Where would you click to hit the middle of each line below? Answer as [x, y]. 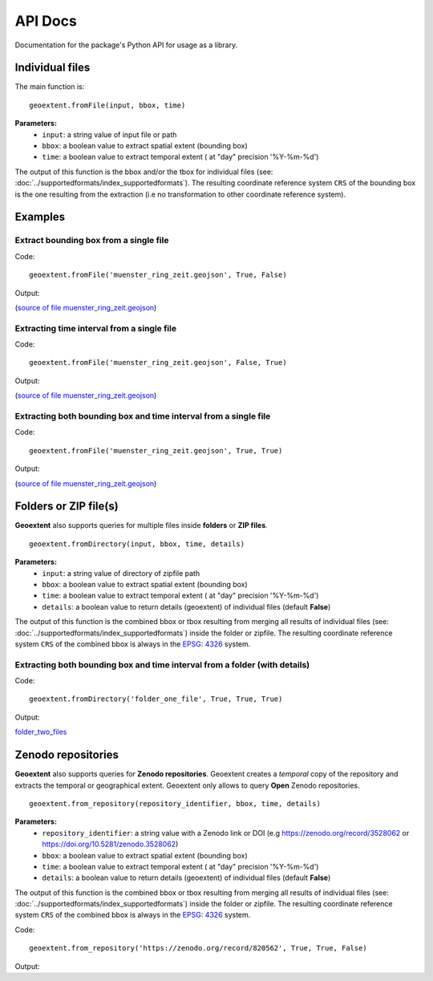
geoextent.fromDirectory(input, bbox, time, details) [137, 544]
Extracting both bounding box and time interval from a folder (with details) [162, 664]
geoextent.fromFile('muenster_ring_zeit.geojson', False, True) [158, 363]
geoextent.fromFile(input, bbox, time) [107, 105]
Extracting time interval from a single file [95, 328]
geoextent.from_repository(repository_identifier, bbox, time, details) [175, 803]
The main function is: [50, 87]
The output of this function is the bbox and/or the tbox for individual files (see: [144, 172]
